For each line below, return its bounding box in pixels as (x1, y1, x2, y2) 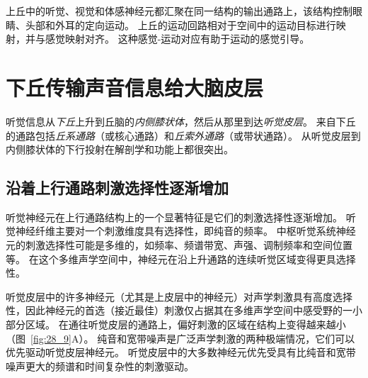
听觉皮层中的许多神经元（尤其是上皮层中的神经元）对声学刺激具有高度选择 (6, 289, 352, 304)
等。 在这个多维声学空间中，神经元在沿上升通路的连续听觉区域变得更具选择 (6, 251, 356, 266)
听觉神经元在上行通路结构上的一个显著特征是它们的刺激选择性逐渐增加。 (6, 209, 343, 224)
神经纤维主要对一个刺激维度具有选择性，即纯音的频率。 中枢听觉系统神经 (15, 223, 356, 238)
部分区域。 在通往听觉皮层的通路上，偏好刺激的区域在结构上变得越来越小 (6, 317, 346, 332)
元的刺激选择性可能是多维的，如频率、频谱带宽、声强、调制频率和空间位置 (6, 238, 352, 252)
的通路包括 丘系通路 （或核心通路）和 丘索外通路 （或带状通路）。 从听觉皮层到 (6, 128, 361, 143)
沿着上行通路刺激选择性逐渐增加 (6, 177, 229, 199)
